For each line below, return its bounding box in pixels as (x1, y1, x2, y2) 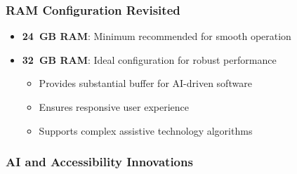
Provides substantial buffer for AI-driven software (39, 76, 252, 91)
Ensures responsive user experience (39, 100, 190, 114)
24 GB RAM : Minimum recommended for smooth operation (22, 29, 291, 43)
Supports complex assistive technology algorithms (39, 123, 253, 138)
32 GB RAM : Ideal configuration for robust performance (22, 52, 277, 67)
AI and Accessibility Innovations (6, 153, 193, 170)
